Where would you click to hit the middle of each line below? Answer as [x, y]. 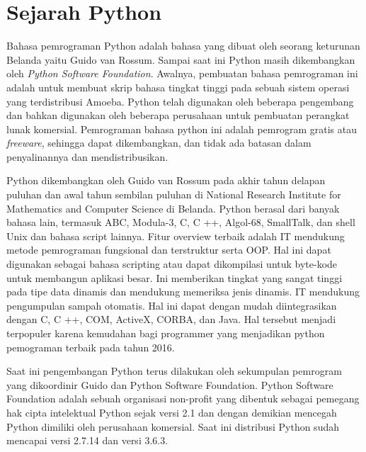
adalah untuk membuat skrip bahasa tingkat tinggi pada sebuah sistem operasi [178, 87]
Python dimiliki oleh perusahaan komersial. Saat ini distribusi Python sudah [173, 426]
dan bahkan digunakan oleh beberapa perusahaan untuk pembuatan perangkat [178, 115]
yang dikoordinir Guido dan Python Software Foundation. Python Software [170, 384]
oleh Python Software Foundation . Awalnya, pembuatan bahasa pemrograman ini [182, 73]
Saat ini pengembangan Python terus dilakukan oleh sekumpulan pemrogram [174, 371]
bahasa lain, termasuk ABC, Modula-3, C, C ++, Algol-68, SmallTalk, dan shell [181, 222]
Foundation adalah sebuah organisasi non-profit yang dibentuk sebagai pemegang [183, 399]
